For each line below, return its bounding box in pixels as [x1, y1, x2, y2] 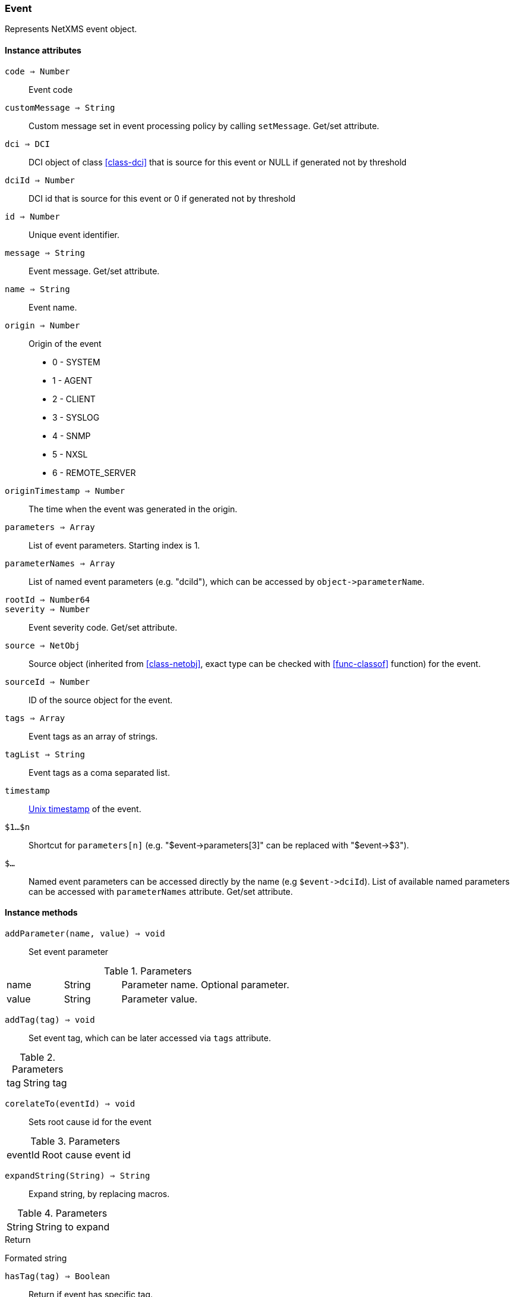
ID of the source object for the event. [29, 694, 173, 705]
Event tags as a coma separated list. [29, 767, 170, 778]
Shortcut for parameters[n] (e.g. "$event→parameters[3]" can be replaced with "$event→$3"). [29, 839, 409, 850]
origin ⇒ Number [5, 320, 80, 330]
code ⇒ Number [5, 66, 70, 76]
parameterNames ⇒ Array [5, 558, 115, 568]
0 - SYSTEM [52, 356, 100, 367]
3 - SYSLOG [52, 412, 100, 422]
